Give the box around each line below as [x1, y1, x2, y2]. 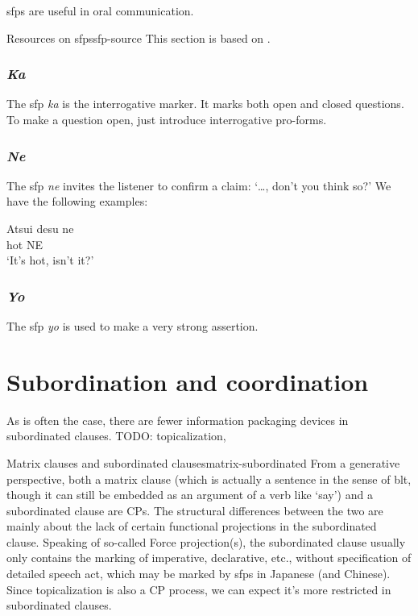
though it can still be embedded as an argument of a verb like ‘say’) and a [6, 486, 373, 503]
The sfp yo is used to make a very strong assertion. [6, 318, 259, 334]
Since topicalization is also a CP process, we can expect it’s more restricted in [6, 581, 391, 597]
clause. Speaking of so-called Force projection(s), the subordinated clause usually [6, 533, 406, 550]
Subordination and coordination [6, 364, 369, 397]
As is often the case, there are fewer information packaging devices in [6, 411, 349, 428]
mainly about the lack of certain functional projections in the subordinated [6, 518, 377, 535]
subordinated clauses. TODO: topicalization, [6, 427, 226, 444]
